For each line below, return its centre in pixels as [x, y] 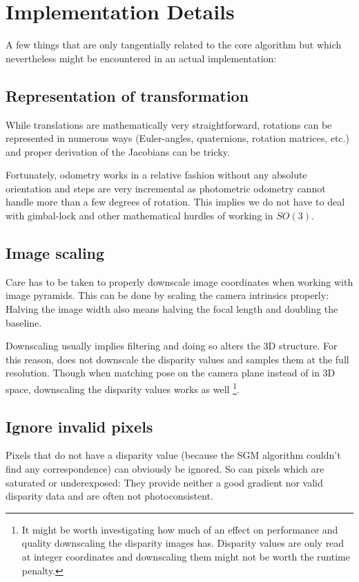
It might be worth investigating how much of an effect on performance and [180, 529]
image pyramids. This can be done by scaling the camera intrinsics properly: [167, 295]
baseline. [24, 322]
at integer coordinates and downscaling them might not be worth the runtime [186, 557]
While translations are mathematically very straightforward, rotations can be [169, 124]
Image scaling [55, 253]
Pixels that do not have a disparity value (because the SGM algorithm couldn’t [173, 455]
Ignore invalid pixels [79, 426]
